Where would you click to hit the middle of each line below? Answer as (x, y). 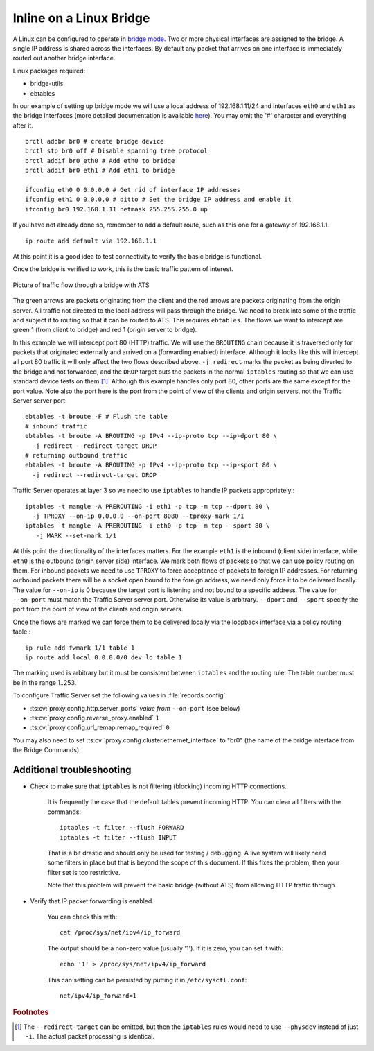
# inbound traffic (56, 426)
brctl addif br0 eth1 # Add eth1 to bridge (100, 171)
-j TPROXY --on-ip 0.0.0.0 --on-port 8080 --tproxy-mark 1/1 (138, 516)
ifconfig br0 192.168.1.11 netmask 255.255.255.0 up (116, 209)
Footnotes (31, 1012)
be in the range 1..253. (45, 682)
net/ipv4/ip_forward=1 (98, 996)
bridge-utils (47, 84)
